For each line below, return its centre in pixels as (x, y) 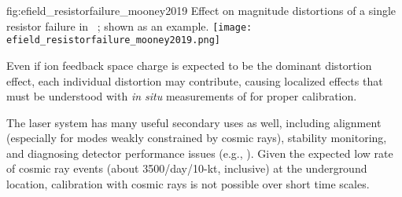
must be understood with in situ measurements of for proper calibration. (182, 96)
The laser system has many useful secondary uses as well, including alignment (194, 122)
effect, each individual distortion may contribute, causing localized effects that (195, 80)
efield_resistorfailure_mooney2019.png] (114, 40)
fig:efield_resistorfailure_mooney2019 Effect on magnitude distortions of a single (201, 10)
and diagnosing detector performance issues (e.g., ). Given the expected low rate (200, 153)
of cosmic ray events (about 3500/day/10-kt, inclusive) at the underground (187, 168)
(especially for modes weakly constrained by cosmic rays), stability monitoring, (197, 138)
